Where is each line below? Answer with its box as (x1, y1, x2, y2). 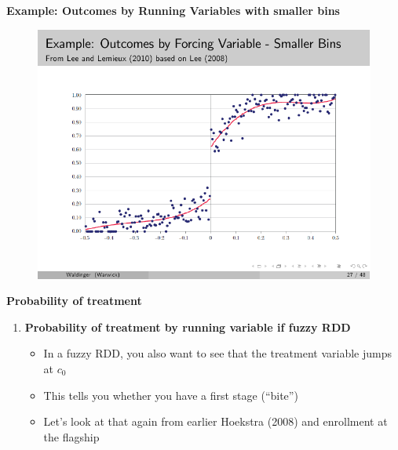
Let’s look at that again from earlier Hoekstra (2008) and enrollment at (43, 413, 388, 430)
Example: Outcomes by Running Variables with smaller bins (6, 2, 340, 18)
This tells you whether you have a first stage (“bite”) (43, 386, 298, 403)
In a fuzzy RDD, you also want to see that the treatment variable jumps (43, 345, 392, 361)
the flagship (43, 428, 100, 445)
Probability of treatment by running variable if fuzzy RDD (24, 318, 351, 335)
